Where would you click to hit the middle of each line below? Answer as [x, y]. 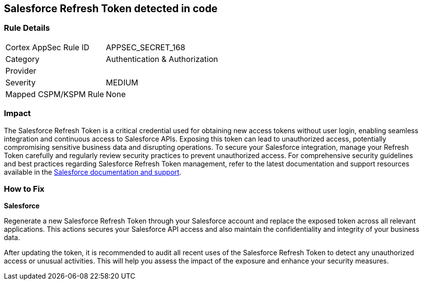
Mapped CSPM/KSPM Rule [55, 94]
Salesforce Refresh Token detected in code [111, 9]
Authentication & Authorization [162, 59]
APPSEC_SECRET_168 [146, 47]
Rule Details [27, 28]
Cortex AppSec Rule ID [48, 47]
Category [22, 59]
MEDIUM [122, 82]
